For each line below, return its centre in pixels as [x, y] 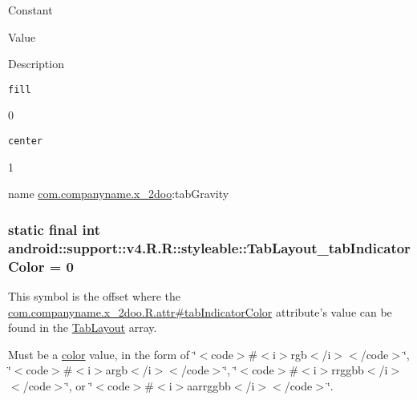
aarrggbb [209, 385]
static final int [55, 229]
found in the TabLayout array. [83, 327]
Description [36, 64]
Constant [30, 10]
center [25, 141]
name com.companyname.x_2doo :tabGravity [119, 194]
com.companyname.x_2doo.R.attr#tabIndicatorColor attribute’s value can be [200, 311]
